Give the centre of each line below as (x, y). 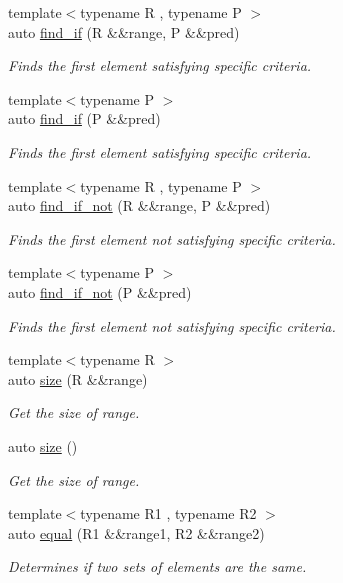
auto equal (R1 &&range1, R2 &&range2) (136, 532)
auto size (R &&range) (78, 378)
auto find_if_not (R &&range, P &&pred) (139, 205)
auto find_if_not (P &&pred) (100, 291)
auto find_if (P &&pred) (84, 118)
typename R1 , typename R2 (168, 513)
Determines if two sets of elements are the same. (157, 566)
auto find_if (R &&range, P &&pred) (124, 31)
